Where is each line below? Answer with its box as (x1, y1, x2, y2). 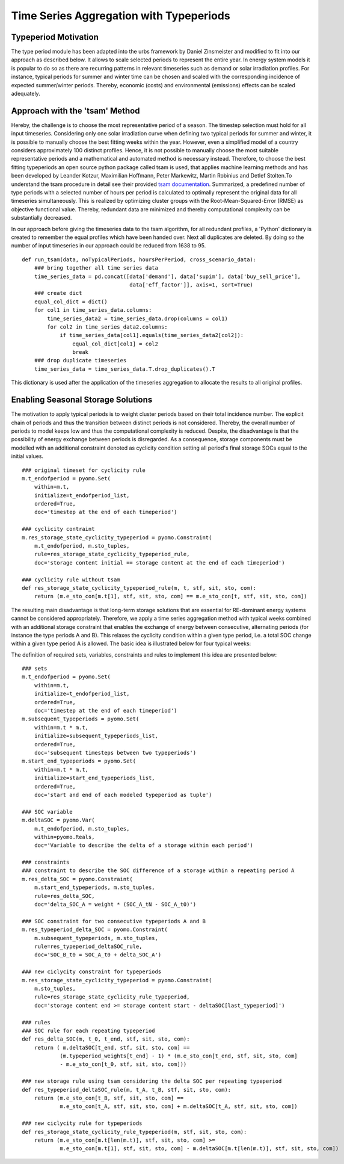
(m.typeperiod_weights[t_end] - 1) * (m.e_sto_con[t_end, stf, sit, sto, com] (60, 1053, 298, 1059)
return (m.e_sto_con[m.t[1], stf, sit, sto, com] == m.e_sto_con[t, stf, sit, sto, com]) (34, 593, 307, 600)
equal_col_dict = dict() (34, 298, 108, 305)
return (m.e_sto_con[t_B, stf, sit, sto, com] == (34, 1095, 183, 1101)
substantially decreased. (11, 214, 72, 221)
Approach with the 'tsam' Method (11, 105, 140, 116)
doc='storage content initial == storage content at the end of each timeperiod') (34, 559, 285, 566)
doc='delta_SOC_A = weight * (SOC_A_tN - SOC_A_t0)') (34, 901, 197, 908)
